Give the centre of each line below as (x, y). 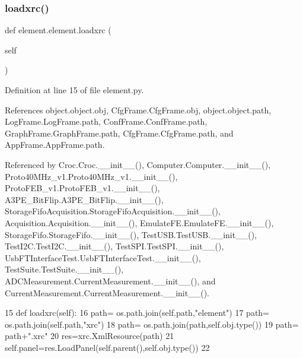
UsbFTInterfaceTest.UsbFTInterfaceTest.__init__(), (103, 257)
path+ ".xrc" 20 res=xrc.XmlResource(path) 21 (90, 336)
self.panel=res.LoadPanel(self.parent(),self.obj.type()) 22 (107, 347)
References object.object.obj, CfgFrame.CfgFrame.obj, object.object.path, (138, 110)
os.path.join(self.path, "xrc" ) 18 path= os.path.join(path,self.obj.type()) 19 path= (152, 324)
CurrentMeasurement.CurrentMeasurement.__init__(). (107, 292)
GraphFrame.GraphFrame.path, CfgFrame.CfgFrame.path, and (119, 133)
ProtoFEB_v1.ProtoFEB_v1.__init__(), (82, 188)
